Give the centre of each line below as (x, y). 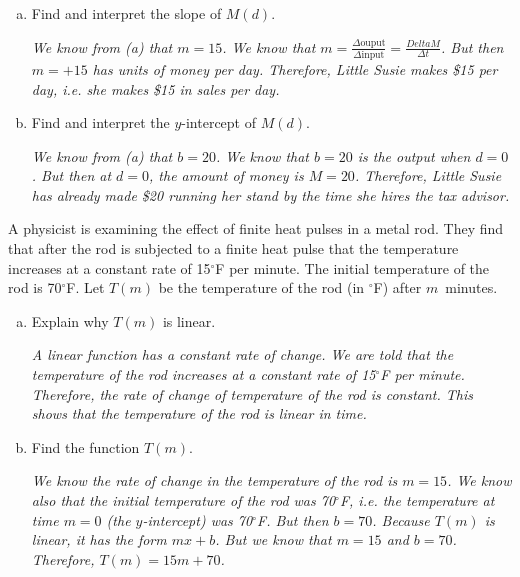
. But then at (71, 175)
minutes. (471, 287)
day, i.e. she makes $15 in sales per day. (155, 88)
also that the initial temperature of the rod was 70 (183, 500)
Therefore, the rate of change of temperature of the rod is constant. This (252, 393)
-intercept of (219, 122)
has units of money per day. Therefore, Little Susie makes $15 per (295, 68)
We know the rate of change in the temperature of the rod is (214, 480)
